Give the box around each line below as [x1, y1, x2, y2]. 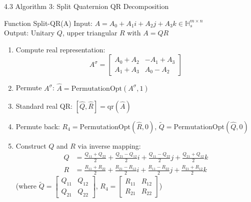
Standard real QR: [15, 100, 72, 111]
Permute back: [15, 121, 60, 131]
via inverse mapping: [77, 140, 141, 151]
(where [15, 181, 37, 191]
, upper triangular [62, 27, 117, 38]
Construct [15, 140, 46, 151]
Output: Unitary [4, 27, 55, 38]
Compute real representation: [15, 44, 105, 54]
